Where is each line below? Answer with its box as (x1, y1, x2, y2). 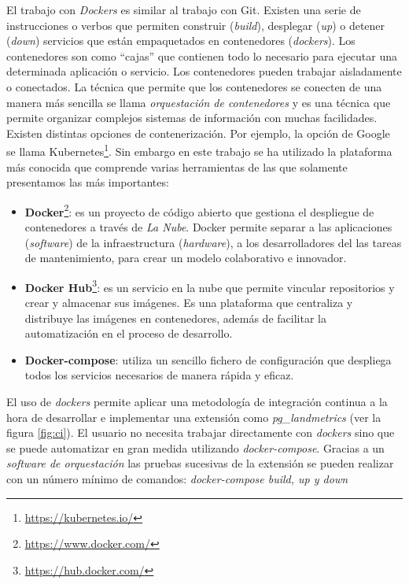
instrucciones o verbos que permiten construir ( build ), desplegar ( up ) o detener (6, 17, 385, 33)
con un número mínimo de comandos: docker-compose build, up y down (6, 471, 348, 486)
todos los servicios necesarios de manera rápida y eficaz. (24, 367, 294, 383)
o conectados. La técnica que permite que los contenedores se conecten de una (6, 78, 382, 94)
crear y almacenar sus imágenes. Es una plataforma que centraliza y (24, 294, 353, 311)
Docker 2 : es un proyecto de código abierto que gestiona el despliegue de (24, 201, 374, 220)
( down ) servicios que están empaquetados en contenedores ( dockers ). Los (6, 32, 356, 49)
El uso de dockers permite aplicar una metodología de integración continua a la (6, 394, 388, 410)
